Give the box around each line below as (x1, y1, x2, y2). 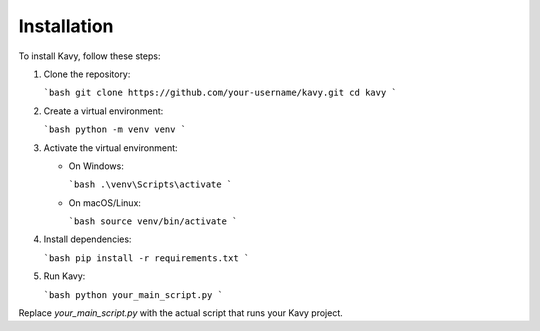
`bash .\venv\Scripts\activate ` (68, 179, 233, 190)
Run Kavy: (43, 270, 86, 282)
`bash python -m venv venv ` (43, 124, 187, 135)
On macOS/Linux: (68, 196, 142, 209)
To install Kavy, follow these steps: (18, 50, 161, 62)
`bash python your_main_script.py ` (43, 289, 224, 300)
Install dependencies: (43, 233, 132, 245)
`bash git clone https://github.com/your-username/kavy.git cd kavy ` (43, 87, 397, 99)
